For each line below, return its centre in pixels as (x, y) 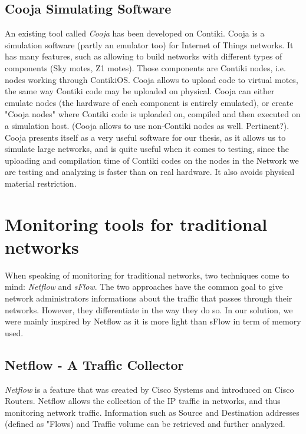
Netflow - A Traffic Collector (94, 364)
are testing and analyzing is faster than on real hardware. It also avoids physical (150, 172)
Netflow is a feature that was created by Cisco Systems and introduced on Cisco (149, 389)
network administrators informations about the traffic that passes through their (149, 298)
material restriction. (41, 183)
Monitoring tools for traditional (136, 223)
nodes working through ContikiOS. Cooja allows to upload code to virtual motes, (152, 79)
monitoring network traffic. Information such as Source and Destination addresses (152, 412)
